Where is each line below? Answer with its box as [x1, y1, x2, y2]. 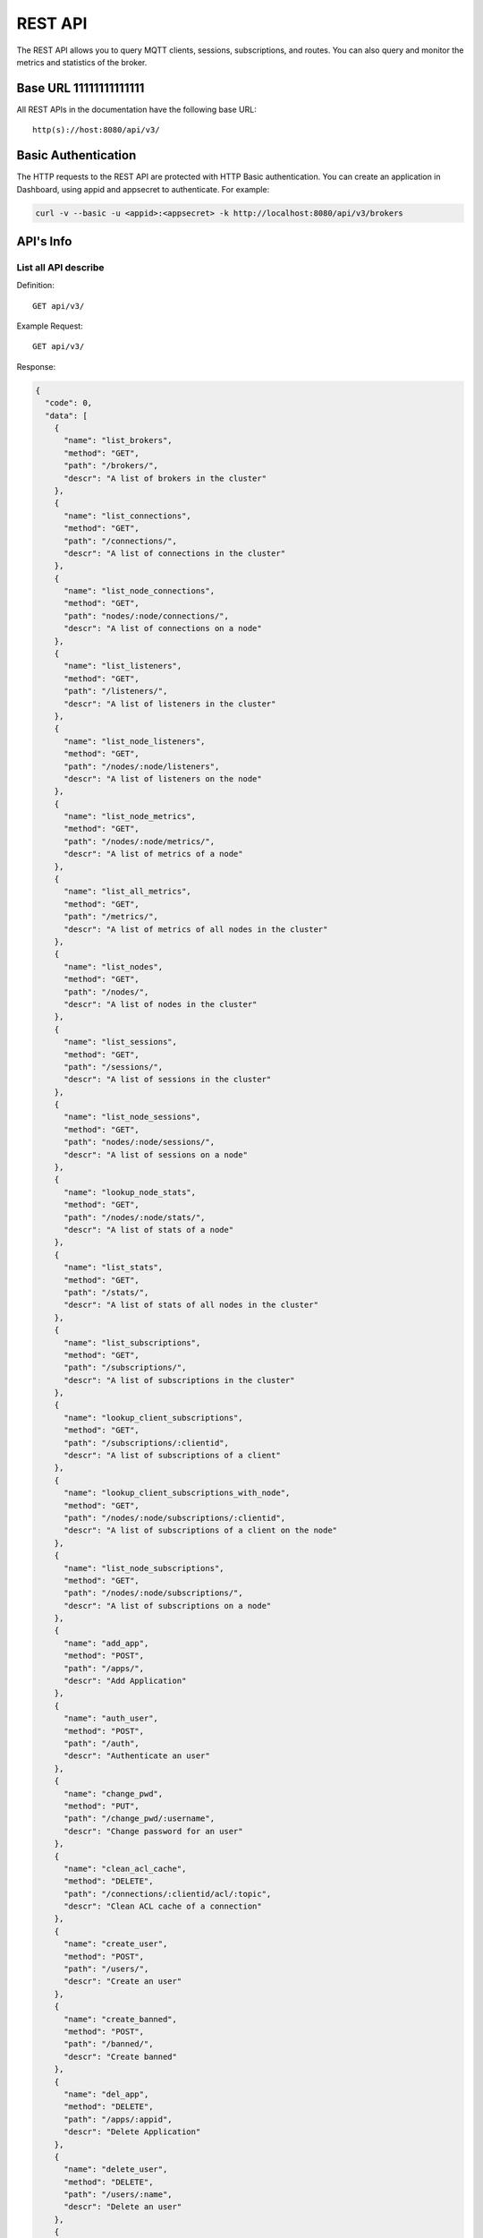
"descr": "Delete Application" [64, 2127, 201, 2137]
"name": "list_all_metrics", [64, 886, 191, 897]
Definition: [16, 280, 55, 291]
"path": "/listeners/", [64, 686, 168, 696]
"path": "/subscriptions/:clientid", [64, 1438, 230, 1448]
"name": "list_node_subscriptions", [64, 1563, 225, 1573]
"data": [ [45, 410, 89, 421]
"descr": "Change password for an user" [64, 1826, 243, 1836]
